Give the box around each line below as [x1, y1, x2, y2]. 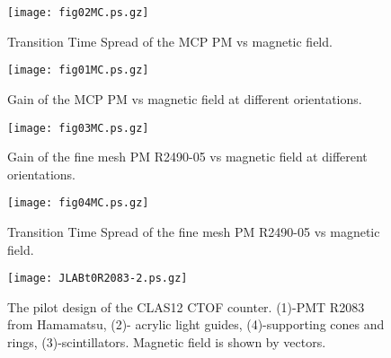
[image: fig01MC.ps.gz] [7, 64, 149, 77]
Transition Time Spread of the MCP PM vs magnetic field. [7, 31, 333, 50]
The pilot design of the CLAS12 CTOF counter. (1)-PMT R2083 [7, 297, 365, 316]
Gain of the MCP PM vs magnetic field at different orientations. [7, 89, 362, 108]
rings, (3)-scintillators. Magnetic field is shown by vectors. [7, 333, 326, 352]
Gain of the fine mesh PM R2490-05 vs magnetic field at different [7, 147, 368, 166]
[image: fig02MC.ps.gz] [7, 6, 149, 19]
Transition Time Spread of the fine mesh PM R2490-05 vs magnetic [7, 223, 380, 240]
